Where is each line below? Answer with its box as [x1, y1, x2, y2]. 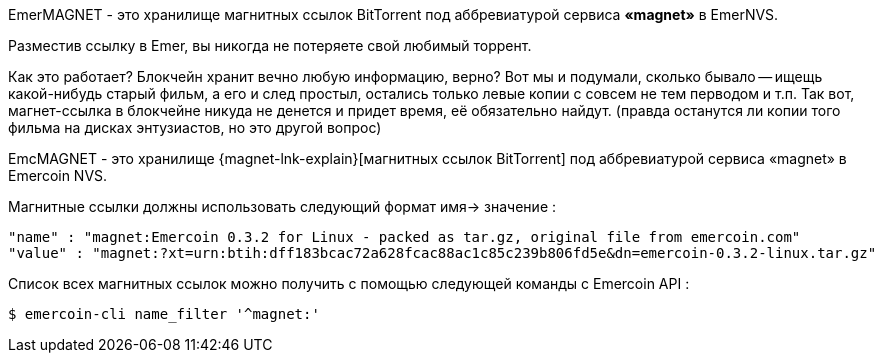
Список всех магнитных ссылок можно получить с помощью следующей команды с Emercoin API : [8, 275, 690, 292]
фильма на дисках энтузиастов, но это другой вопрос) [8, 119, 382, 136]
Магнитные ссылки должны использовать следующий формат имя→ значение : [8, 198, 557, 215]
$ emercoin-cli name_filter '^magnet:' [8, 306, 320, 322]
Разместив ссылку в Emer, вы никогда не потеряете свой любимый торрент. [8, 37, 532, 54]
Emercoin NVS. [8, 167, 108, 184]
